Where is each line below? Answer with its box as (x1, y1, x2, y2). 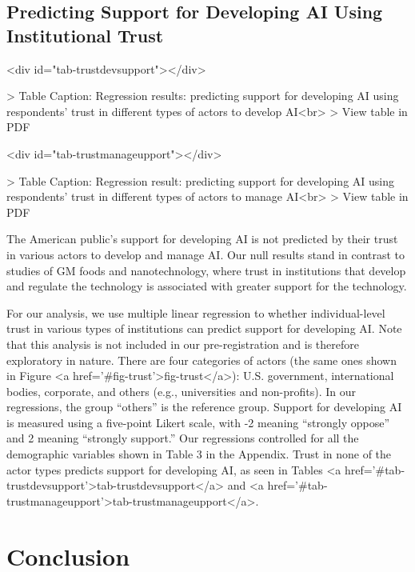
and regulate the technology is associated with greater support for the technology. (6, 278, 407, 294)
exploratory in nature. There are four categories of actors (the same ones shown (6, 351, 397, 368)
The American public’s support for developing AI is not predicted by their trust (6, 230, 398, 247)
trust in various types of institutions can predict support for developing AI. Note (6, 320, 402, 337)
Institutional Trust (6, 22, 164, 47)
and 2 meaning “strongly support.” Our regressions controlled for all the (6, 430, 359, 446)
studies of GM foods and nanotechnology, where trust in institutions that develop (6, 262, 406, 278)
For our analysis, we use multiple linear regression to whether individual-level (6, 304, 385, 321)
